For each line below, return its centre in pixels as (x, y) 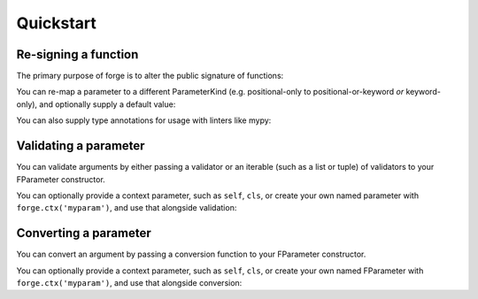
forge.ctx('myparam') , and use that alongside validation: (127, 208)
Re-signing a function (77, 54)
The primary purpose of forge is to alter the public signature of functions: (150, 76)
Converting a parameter (84, 233)
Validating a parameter (81, 146)
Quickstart (57, 23)
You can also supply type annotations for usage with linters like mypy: (144, 120)
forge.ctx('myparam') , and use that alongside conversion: (129, 283)
